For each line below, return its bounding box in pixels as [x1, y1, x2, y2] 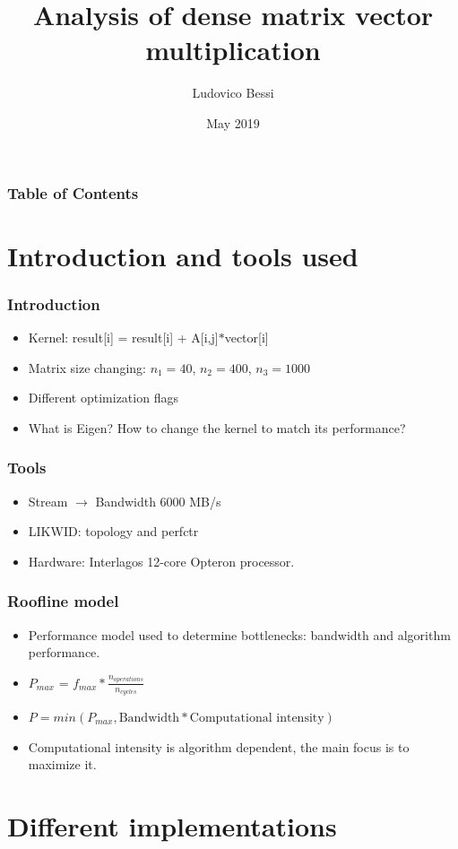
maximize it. [28, 755, 97, 774]
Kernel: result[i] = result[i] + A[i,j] [28, 328, 219, 347]
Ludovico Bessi [192, 83, 274, 102]
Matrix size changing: [28, 358, 146, 377]
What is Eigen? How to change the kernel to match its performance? [28, 418, 406, 437]
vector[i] [224, 328, 269, 347]
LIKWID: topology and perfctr [28, 522, 199, 541]
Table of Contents [7, 181, 139, 204]
